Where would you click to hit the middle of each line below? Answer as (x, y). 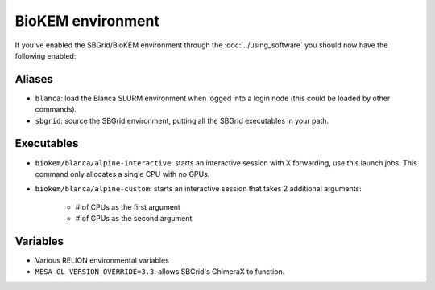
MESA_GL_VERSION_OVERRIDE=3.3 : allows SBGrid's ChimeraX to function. (160, 272)
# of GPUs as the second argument (134, 219)
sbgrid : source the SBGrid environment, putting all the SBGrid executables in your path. (182, 120)
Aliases (34, 79)
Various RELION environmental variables (102, 260)
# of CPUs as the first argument (128, 207)
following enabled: (46, 55)
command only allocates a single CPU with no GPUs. (122, 174)
